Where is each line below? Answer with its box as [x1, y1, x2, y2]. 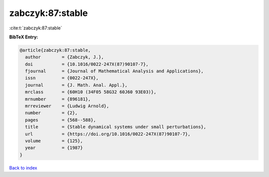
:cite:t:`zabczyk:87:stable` [9, 25, 62, 31]
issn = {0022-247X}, [25, 75, 99, 81]
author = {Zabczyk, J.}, [25, 54, 104, 60]
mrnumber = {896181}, [25, 96, 91, 102]
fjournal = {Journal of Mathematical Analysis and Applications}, [25, 68, 204, 74]
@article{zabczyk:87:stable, [19, 47, 91, 53]
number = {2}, [25, 110, 78, 116]
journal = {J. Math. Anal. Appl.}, [25, 82, 128, 88]
